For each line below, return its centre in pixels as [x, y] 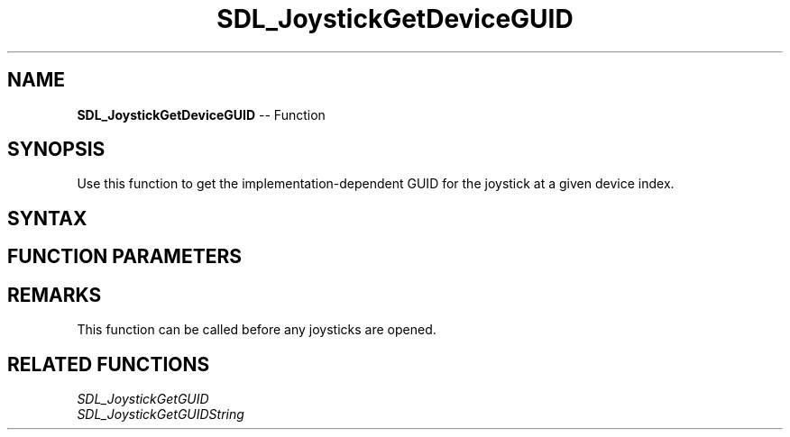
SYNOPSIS [56, 150]
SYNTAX [47, 218]
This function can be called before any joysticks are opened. [257, 330]
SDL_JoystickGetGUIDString [161, 414]
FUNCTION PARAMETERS [124, 257]
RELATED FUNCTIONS [109, 364]
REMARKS [55, 295]
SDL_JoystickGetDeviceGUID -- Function [201, 114]
